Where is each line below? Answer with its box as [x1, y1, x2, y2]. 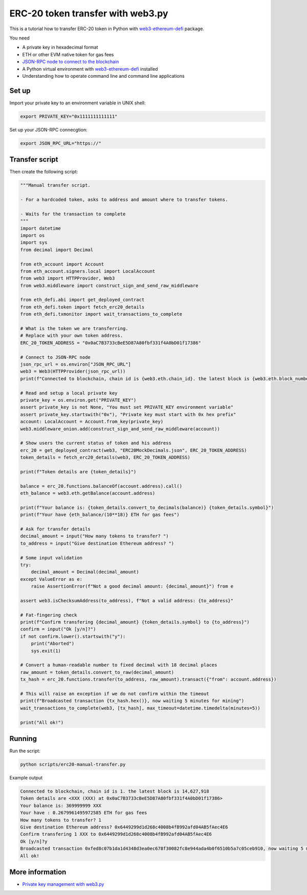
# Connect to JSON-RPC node [20, 354, 91, 360]
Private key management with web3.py [22, 881, 104, 887]
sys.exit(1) [31, 648, 61, 653]
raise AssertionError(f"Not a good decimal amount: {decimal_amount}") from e [31, 583, 234, 590]
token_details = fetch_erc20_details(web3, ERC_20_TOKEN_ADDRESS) [20, 454, 190, 461]
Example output [9, 775, 43, 780]
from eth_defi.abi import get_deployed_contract [20, 297, 145, 303]
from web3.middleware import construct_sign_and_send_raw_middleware [20, 282, 199, 289]
